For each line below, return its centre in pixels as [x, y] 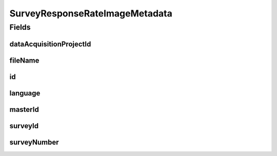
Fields [20, 27]
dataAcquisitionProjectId [50, 44]
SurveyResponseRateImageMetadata [91, 13]
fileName [24, 60]
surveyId [24, 126]
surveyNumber [34, 142]
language [25, 93]
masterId [24, 110]
